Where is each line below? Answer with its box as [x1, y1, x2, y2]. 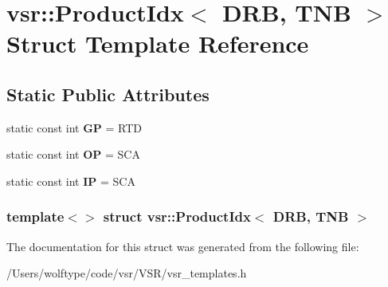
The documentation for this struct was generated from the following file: [6, 238, 359, 254]
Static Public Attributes [6, 81, 210, 106]
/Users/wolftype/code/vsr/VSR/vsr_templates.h [6, 265, 247, 281]
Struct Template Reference [6, 27, 309, 60]
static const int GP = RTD [6, 119, 143, 136]
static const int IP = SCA [6, 172, 135, 189]
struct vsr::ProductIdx [103, 206, 251, 226]
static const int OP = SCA [6, 146, 140, 163]
